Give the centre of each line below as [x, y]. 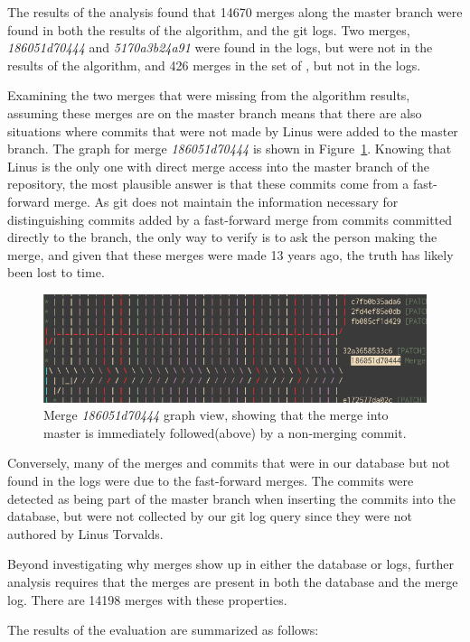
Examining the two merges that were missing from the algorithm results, [209, 95]
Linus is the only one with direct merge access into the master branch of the [218, 166]
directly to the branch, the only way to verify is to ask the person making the [222, 237]
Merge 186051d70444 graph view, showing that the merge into [216, 415]
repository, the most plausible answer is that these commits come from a [208, 184]
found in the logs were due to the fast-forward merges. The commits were [211, 481]
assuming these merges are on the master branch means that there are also [215, 112]
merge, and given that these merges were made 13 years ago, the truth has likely [230, 254]
